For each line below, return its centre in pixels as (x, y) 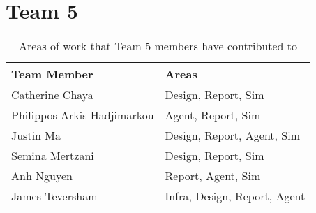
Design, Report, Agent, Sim (233, 135)
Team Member (52, 74)
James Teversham (54, 196)
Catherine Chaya (52, 95)
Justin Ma (36, 135)
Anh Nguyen (42, 176)
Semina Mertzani (53, 156)
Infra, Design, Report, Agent (235, 196)
